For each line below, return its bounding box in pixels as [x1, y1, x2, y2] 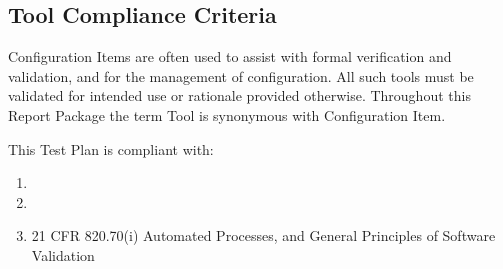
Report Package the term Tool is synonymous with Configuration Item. [8, 104, 446, 125]
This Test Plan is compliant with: [8, 138, 214, 159]
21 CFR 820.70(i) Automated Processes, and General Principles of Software [31, 225, 496, 246]
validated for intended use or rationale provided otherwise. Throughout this [8, 85, 471, 106]
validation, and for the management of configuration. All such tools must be [8, 65, 474, 86]
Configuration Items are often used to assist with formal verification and [8, 46, 452, 67]
